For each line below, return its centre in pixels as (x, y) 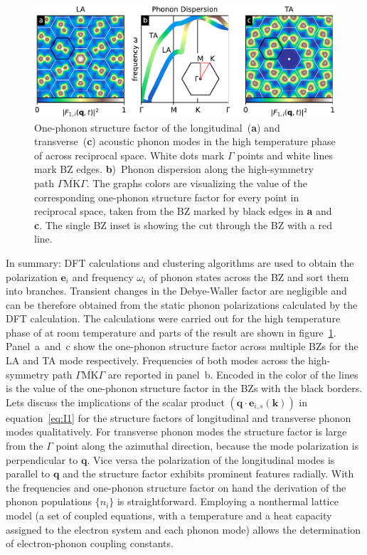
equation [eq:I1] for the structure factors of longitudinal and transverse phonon (179, 417)
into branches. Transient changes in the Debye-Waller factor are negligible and (176, 291)
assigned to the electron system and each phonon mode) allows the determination (183, 529)
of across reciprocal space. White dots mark (129, 155)
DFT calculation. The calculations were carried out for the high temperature (173, 318)
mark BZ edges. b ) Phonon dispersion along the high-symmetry (174, 169)
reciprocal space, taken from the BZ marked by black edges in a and (183, 211)
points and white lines (285, 155)
